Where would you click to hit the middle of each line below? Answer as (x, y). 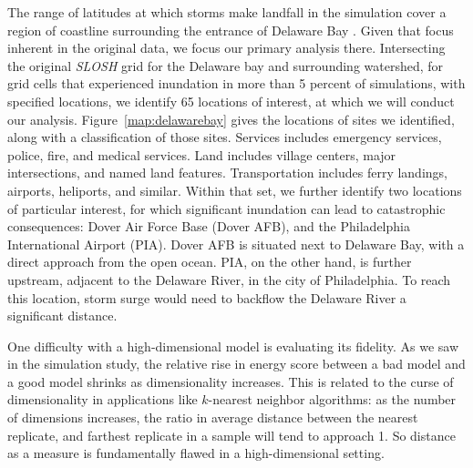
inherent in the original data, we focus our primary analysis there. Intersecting (226, 48)
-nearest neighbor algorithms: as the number (332, 399)
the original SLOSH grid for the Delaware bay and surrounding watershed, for (226, 65)
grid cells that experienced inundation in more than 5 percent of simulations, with (236, 83)
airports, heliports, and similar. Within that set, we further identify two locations (235, 190)
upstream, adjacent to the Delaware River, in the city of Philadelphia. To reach (229, 279)
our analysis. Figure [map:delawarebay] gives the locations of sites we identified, (231, 119)
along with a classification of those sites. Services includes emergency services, (225, 137)
